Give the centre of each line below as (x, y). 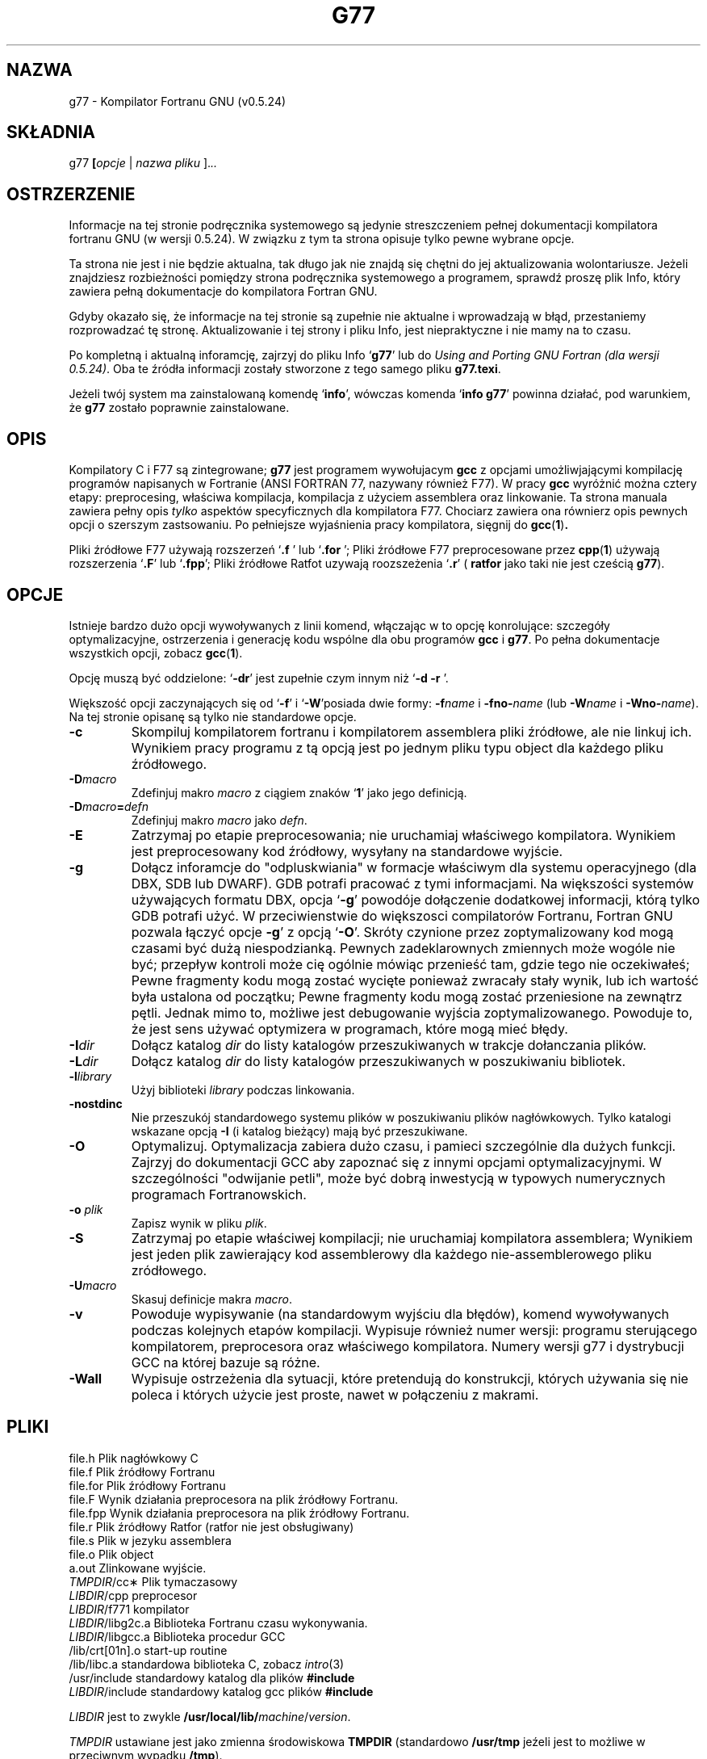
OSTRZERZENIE (71, 194)
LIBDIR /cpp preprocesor (133, 1595)
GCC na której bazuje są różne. (226, 1362)
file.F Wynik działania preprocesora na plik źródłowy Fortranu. (234, 1499)
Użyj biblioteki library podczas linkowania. (243, 1089)
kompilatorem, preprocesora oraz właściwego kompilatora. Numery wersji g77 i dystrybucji (408, 1346)
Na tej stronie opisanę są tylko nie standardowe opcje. (213, 716)
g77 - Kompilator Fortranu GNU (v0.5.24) (178, 101)
